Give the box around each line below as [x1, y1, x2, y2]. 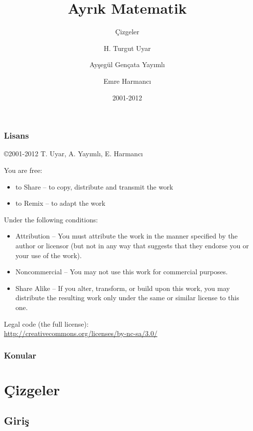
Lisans [4, 129, 29, 142]
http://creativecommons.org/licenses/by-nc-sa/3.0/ [4, 328, 158, 338]
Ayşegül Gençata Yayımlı [90, 59, 165, 70]
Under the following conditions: [4, 214, 98, 224]
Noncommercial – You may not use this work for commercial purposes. [15, 266, 228, 277]
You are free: [4, 165, 43, 175]
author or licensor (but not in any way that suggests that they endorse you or [15, 240, 249, 250]
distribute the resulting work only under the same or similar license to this [15, 292, 239, 303]
